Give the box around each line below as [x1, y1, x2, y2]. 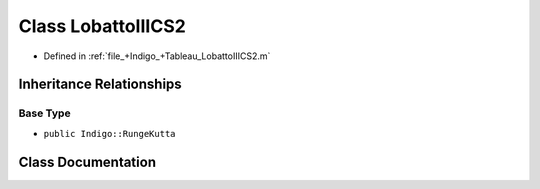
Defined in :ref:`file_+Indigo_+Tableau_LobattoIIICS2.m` [43, 50, 271, 62]
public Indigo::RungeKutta [43, 128, 176, 139]
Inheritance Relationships [18, 76, 182, 93]
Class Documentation [18, 153, 157, 170]
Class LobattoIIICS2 [18, 15, 187, 37]
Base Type [18, 106, 71, 120]
